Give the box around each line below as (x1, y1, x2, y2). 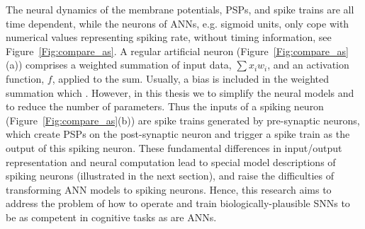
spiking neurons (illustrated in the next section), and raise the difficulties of (6, 168, 334, 183)
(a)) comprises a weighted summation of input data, (6, 57, 232, 72)
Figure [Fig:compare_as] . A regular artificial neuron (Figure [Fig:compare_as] (6, 43, 349, 58)
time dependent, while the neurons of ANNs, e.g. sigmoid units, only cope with (6, 16, 349, 30)
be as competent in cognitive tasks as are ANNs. (6, 209, 217, 224)
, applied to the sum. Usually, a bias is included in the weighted (52, 71, 329, 86)
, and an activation (267, 57, 349, 72)
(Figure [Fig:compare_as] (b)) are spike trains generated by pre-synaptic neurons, (6, 112, 360, 127)
